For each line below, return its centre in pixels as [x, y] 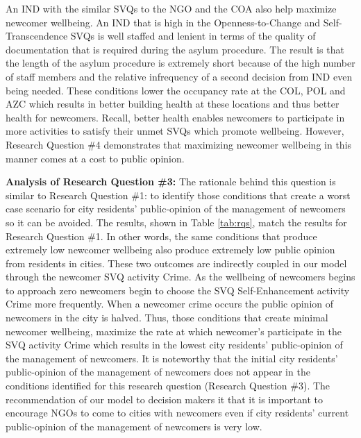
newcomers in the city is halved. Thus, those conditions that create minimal [167, 318]
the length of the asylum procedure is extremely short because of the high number [180, 63]
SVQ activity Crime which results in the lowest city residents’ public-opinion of [174, 345]
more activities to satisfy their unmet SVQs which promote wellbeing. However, [175, 131]
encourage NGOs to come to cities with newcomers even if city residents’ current [177, 413]
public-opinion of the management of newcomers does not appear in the [158, 372]
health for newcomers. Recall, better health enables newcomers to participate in [175, 117]
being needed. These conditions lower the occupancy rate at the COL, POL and [176, 90]
